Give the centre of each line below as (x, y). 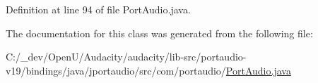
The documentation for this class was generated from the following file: (159, 33)
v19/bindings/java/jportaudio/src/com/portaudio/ (116, 70)
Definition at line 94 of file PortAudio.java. (98, 9)
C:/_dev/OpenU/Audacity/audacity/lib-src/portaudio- (126, 57)
